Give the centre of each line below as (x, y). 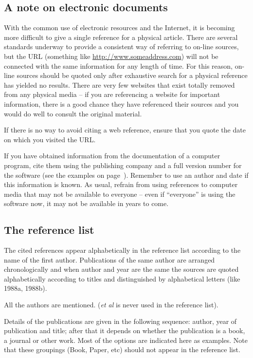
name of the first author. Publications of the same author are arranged (109, 259)
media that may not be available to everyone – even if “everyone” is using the (120, 194)
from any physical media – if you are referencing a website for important (112, 94)
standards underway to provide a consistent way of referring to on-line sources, (121, 47)
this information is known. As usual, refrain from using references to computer (121, 184)
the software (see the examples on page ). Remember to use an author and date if (126, 175)
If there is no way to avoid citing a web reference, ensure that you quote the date (125, 130)
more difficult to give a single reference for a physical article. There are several (121, 37)
